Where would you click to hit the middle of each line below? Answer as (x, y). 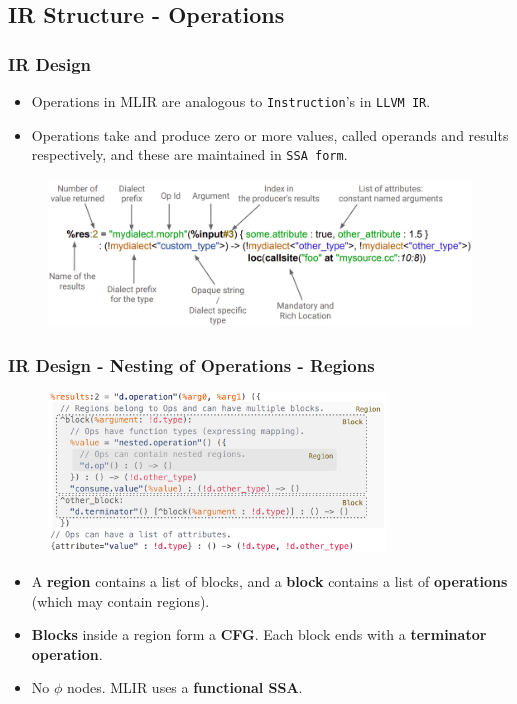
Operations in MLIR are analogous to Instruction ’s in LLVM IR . (231, 101)
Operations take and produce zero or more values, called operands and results (270, 134)
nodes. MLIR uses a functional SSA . (184, 687)
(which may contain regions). (120, 600)
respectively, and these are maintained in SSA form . (189, 154)
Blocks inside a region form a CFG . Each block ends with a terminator (259, 634)
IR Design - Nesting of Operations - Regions (191, 364)
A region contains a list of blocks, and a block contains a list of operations (269, 581)
